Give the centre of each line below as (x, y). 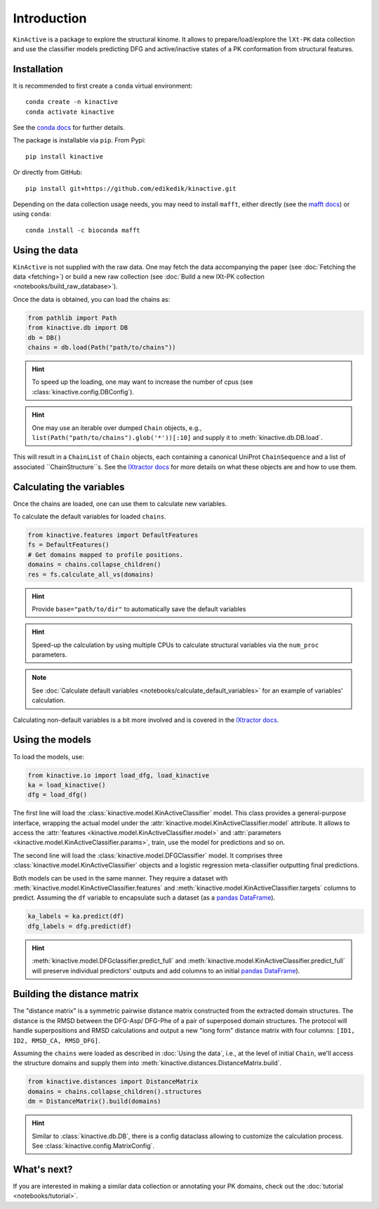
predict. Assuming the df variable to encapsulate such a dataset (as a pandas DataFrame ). (144, 897)
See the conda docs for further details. (69, 128)
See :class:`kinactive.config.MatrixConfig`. (93, 1145)
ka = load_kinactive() (67, 785)
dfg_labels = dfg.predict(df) (80, 926)
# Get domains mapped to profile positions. (106, 555)
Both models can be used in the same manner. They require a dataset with (120, 878)
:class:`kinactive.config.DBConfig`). (83, 392)
